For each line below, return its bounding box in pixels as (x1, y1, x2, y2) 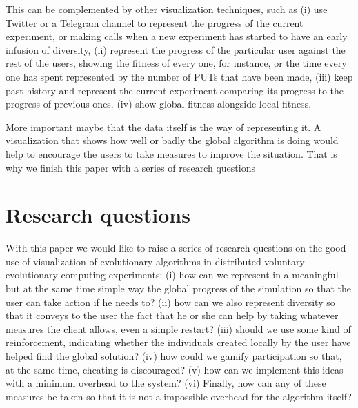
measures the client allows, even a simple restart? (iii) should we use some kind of (6, 321, 351, 336)
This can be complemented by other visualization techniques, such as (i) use (6, 2, 328, 16)
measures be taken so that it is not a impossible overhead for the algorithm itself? (6, 389, 352, 403)
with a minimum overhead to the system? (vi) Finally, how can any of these (6, 376, 326, 390)
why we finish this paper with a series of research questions (6, 160, 255, 174)
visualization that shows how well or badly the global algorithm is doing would (6, 133, 339, 147)
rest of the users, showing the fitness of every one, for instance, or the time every (6, 56, 347, 70)
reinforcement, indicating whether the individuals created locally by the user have (6, 335, 351, 349)
